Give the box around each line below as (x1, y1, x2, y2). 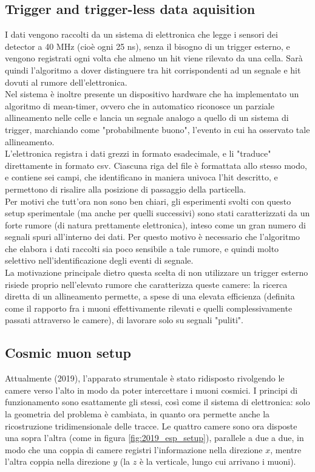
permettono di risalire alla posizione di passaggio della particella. (5, 182, 246, 195)
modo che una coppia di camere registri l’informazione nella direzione (5, 443, 263, 456)
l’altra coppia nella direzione (5, 455, 110, 468)
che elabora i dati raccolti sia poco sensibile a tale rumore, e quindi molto (5, 242, 279, 255)
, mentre (270, 443, 302, 456)
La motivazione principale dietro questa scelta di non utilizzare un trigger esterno (5, 266, 308, 279)
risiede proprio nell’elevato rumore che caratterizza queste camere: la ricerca (5, 278, 288, 290)
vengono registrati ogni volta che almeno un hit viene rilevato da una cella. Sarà (5, 52, 303, 64)
